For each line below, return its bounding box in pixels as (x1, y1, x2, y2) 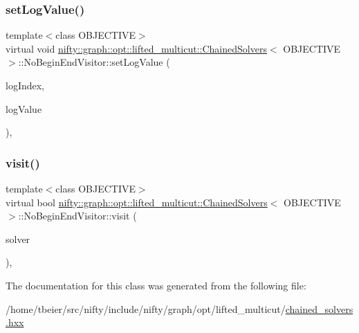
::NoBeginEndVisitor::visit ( (18, 208, 137, 223)
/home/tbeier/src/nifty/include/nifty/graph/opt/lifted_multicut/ (6, 301, 286, 316)
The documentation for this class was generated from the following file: (6, 278, 306, 292)
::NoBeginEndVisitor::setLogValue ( (18, 55, 170, 69)
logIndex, (6, 78, 45, 92)
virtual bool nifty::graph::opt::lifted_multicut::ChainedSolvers (6, 195, 268, 209)
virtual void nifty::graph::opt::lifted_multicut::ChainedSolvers (6, 41, 267, 55)
